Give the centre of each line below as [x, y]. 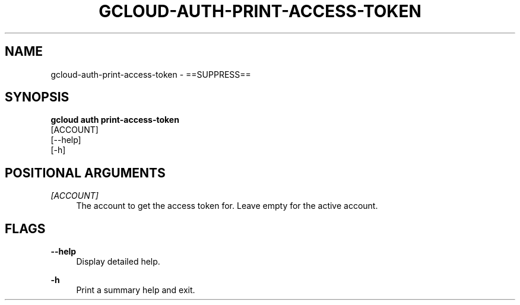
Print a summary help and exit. [136, 290]
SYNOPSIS [37, 97]
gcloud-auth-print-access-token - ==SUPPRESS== [151, 74]
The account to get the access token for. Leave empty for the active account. [227, 206]
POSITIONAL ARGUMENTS [85, 173]
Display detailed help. [118, 262]
